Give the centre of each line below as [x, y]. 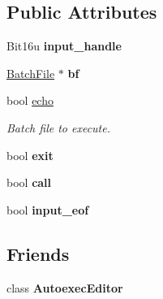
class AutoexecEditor [65, 287]
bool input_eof [48, 209]
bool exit [30, 155]
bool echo [30, 100]
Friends [38, 253]
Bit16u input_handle [64, 46]
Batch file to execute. [58, 127]
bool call [29, 182]
